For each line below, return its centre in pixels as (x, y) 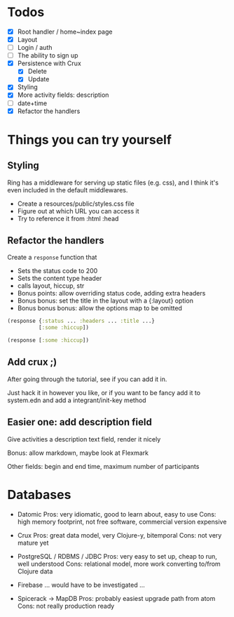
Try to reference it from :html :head (68, 218)
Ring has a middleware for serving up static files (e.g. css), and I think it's (113, 183)
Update (39, 79)
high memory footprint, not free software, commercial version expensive (122, 522)
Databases (39, 495)
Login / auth (35, 48)
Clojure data (35, 571)
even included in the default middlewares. (68, 190)
